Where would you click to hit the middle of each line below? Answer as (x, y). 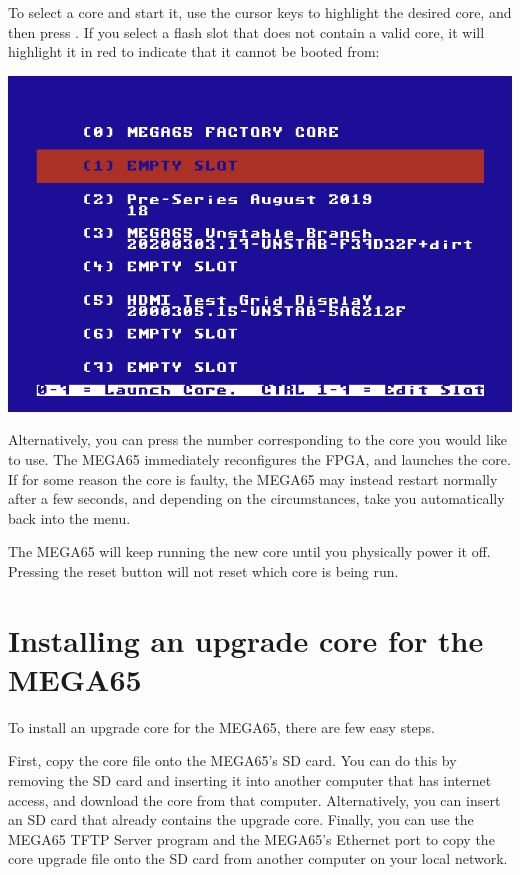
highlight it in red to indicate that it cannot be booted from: (194, 51)
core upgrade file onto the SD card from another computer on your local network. (258, 858)
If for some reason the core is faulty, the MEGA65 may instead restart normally (253, 478)
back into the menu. (69, 517)
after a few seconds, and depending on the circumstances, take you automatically (256, 498)
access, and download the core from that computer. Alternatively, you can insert (254, 799)
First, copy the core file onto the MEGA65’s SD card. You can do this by (232, 760)
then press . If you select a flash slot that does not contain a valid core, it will (246, 31)
